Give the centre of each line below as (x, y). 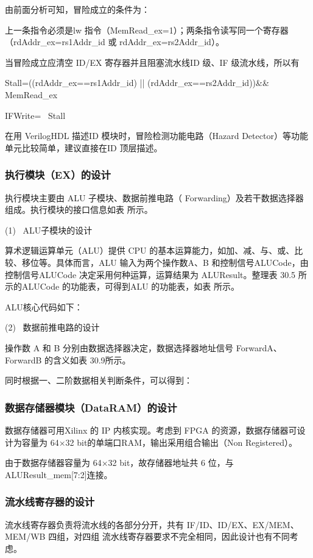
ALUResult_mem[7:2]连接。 (59, 474)
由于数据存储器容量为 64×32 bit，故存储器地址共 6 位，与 (119, 463)
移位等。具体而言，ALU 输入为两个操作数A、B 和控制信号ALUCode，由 (165, 262)
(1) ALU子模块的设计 (49, 230)
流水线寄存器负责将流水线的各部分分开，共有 (94, 524)
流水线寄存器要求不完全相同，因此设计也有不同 (196, 536)
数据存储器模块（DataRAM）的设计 (91, 407)
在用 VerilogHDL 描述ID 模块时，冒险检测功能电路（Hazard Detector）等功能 (156, 136)
